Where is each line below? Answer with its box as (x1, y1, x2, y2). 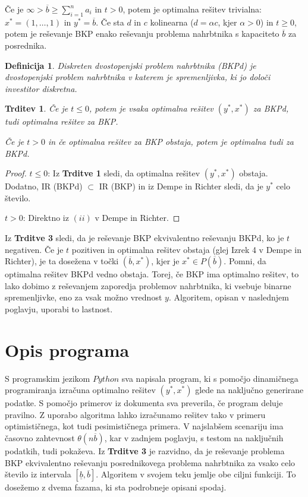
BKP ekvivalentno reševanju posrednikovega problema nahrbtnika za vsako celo (5, 456, 296, 468)
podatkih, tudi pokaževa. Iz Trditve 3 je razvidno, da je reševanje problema (5, 444, 285, 457)
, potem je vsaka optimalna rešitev (89, 102, 213, 115)
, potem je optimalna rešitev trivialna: (122, 3, 262, 15)
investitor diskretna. (5, 82, 77, 94)
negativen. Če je (5, 243, 64, 255)
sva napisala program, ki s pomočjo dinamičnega (121, 372, 298, 384)
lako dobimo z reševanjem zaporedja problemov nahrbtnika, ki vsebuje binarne (5, 279, 291, 292)
